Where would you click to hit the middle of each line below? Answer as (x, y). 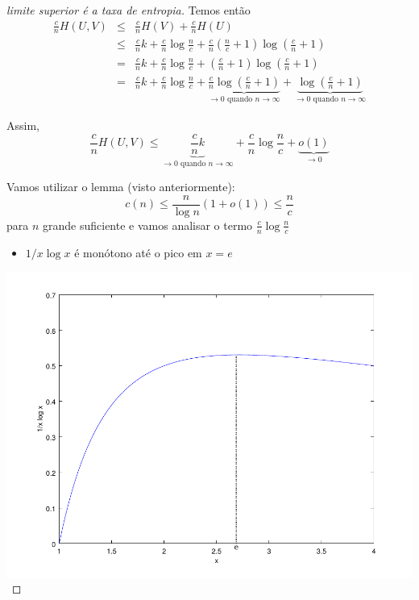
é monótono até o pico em (138, 252)
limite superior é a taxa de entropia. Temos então (129, 10)
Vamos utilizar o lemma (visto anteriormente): (121, 187)
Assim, (23, 125)
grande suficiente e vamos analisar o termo (148, 225)
